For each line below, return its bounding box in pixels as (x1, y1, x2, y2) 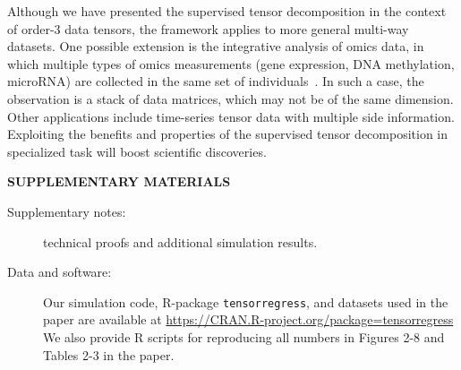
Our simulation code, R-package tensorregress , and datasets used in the (43, 292, 448, 311)
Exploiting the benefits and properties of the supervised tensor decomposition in (7, 125, 448, 143)
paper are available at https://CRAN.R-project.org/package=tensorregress (43, 310, 454, 329)
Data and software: (7, 262, 112, 281)
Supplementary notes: (7, 202, 126, 220)
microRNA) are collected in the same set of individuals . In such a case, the (7, 72, 424, 90)
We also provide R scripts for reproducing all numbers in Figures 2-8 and (43, 327, 445, 346)
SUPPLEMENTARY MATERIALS (7, 172, 231, 191)
